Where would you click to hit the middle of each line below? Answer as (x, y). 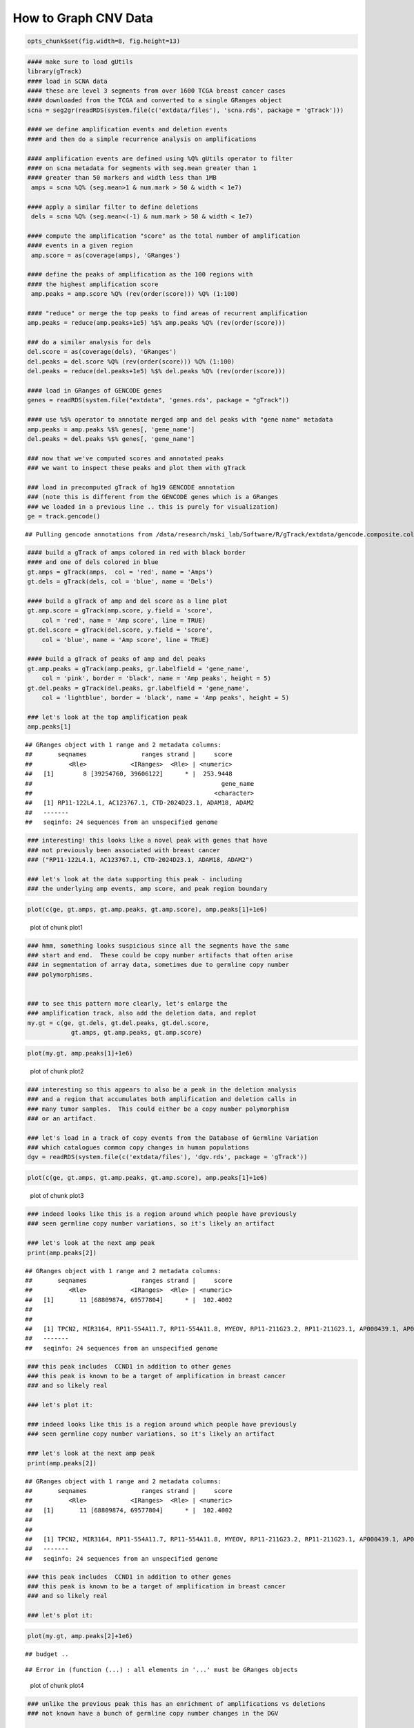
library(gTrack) (55, 72)
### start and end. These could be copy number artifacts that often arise (160, 955)
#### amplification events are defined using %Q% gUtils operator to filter (160, 158)
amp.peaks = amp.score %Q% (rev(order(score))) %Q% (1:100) (135, 294)
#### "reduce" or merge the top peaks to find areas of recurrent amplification (167, 313)
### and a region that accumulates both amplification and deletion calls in (162, 1099)
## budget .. (47, 1654)
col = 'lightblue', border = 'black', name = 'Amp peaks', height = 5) (166, 697)
